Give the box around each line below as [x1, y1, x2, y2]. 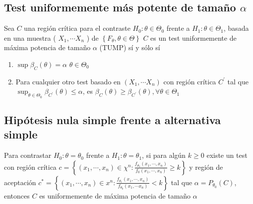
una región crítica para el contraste [24, 23, 130, 33]
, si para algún [142, 150, 186, 160]
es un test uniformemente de [150, 32, 237, 43]
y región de [189, 161, 223, 172]
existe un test [206, 150, 248, 160]
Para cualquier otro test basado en [15, 76, 121, 86]
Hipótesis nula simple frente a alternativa [4, 112, 221, 127]
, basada [223, 23, 249, 33]
